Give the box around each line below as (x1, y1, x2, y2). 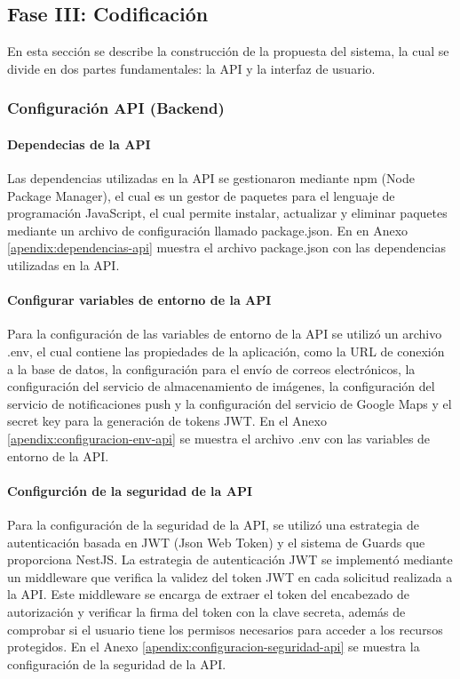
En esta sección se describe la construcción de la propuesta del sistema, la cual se (7, 42, 449, 60)
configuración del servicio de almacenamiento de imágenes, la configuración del (7, 377, 435, 395)
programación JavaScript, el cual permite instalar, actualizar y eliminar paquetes (7, 204, 448, 222)
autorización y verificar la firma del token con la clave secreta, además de (7, 602, 406, 620)
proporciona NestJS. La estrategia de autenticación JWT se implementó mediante (7, 550, 453, 569)
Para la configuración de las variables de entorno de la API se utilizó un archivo (7, 324, 442, 343)
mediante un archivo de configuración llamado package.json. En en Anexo (7, 220, 408, 239)
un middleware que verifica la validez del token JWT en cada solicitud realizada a (7, 567, 453, 586)
